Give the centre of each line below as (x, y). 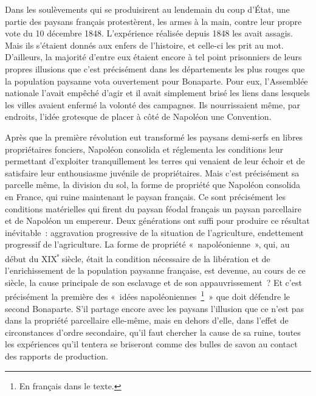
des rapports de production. (57, 356)
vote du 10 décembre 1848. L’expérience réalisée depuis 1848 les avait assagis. (149, 33)
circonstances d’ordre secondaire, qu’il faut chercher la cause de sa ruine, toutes (153, 332)
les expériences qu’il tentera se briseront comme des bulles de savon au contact (151, 344)
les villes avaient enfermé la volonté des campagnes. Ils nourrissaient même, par (153, 104)
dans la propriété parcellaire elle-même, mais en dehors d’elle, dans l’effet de (147, 320)
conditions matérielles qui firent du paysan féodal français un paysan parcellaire (153, 208)
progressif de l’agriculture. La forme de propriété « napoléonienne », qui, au (147, 244)
